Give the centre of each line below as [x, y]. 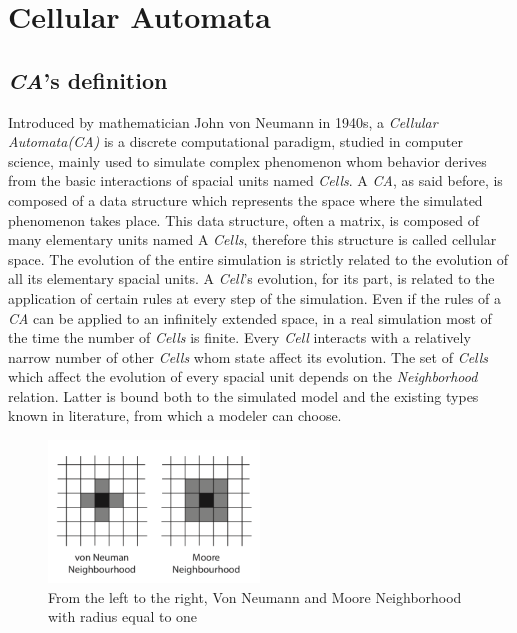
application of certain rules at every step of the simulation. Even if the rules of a [254, 297]
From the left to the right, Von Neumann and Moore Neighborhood [255, 596]
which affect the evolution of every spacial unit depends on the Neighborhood [243, 376]
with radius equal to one [123, 616]
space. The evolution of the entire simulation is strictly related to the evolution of [258, 258]
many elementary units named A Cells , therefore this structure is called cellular [252, 239]
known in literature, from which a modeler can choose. [175, 415]
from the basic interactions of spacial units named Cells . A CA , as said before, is [255, 180]
